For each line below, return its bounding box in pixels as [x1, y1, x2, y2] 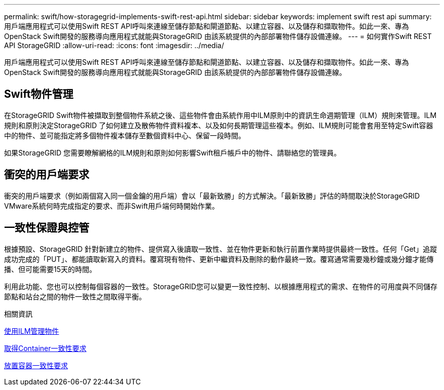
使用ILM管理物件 [4, 326, 59, 335]
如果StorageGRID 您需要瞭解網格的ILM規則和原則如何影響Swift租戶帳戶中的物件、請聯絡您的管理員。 [4, 148, 341, 157]
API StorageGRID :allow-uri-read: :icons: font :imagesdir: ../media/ [4, 41, 224, 50]
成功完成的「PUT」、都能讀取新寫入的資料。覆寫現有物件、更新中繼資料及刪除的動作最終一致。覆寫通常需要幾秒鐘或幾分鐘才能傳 [4, 254, 434, 263]
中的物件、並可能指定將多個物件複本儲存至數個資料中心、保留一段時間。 [4, 131, 245, 140]
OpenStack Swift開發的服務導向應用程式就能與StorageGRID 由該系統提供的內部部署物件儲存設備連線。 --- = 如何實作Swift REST [4, 32, 432, 41]
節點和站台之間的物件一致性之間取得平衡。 [4, 292, 146, 301]
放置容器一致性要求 [4, 361, 68, 370]
